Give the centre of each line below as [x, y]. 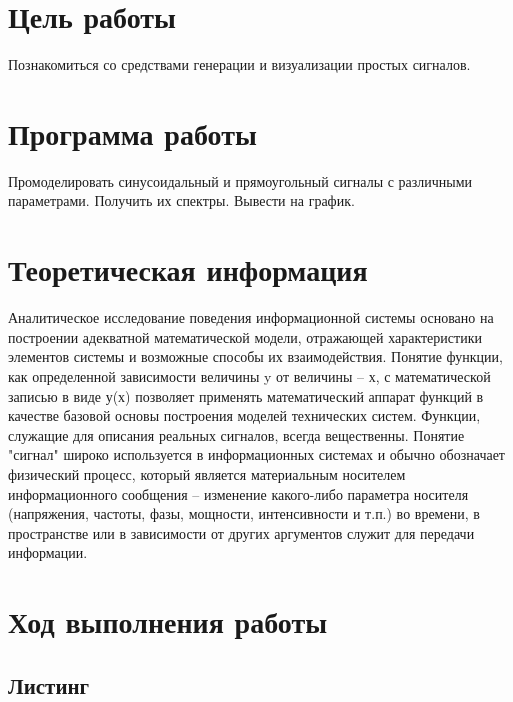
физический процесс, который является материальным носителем [207, 473]
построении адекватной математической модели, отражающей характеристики [245, 336]
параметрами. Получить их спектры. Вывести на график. [181, 200]
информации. [48, 552]
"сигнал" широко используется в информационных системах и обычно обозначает [256, 454]
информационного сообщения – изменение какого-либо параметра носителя [238, 493]
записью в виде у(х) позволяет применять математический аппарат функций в [246, 395]
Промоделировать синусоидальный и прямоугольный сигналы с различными [240, 180]
